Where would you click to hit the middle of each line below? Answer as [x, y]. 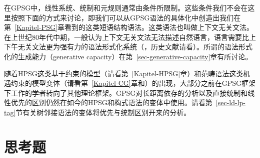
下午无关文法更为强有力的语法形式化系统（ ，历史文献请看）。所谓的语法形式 [128, 47]
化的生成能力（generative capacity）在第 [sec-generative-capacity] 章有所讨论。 [128, 56]
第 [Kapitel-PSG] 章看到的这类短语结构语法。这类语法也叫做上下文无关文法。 [129, 27]
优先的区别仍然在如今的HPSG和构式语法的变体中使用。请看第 [111, 102]
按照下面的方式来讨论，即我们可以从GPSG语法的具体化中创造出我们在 [126, 17]
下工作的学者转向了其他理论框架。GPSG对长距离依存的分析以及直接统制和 [126, 92]
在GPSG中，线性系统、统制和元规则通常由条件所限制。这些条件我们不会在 [126, 7]
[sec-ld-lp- [230, 102]
